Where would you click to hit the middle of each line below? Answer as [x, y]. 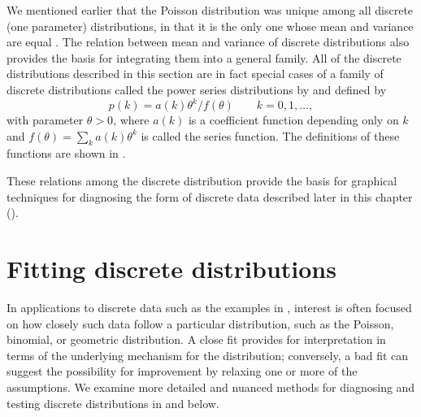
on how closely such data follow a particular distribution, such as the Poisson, [200, 323]
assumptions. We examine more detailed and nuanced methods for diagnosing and [211, 387]
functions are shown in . [66, 153]
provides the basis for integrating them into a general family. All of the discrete [204, 57]
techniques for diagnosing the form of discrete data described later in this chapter [210, 196]
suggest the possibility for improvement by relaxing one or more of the [182, 371]
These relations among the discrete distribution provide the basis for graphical [202, 181]
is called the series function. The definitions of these [270, 135]
